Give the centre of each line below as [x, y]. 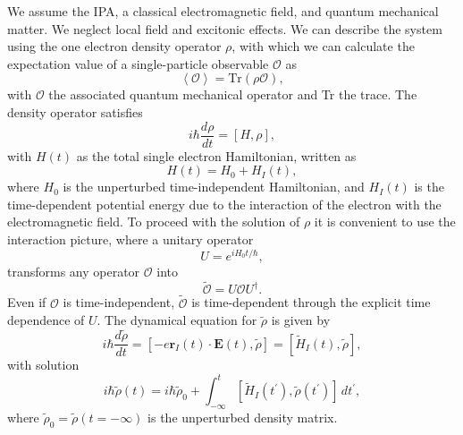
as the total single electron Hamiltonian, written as [216, 155]
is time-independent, [119, 302]
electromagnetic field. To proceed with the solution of [154, 222]
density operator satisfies [75, 111]
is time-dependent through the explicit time [311, 302]
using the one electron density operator [114, 46]
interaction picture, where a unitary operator [130, 239]
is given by [301, 320]
